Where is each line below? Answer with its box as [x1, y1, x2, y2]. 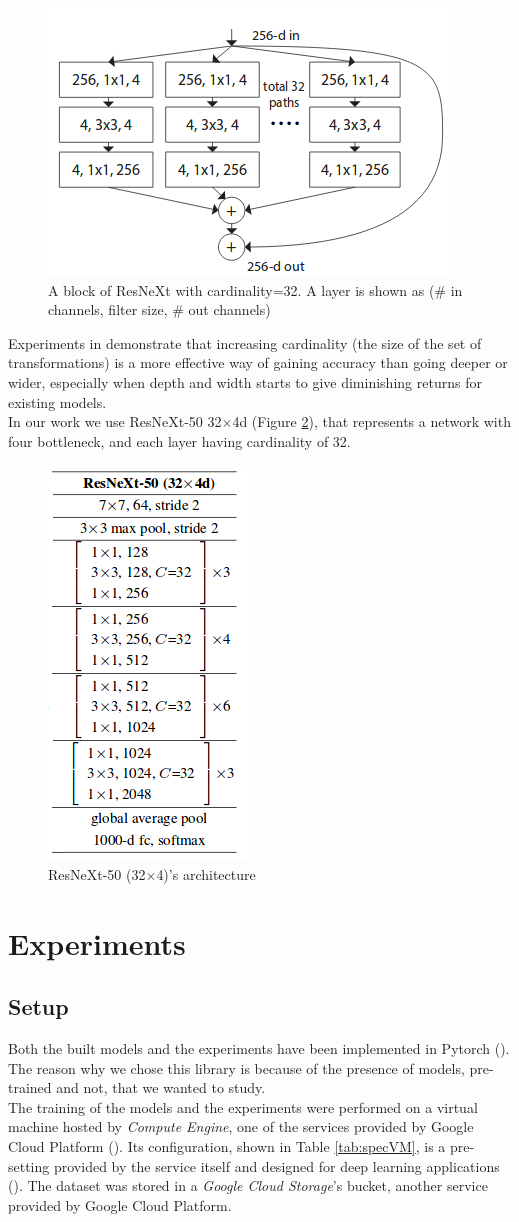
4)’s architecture [156, 863, 256, 884]
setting [8, 1155, 50, 1176]
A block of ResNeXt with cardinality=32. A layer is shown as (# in [48, 279, 463, 300]
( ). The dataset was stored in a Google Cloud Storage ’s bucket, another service [8, 1175, 488, 1196]
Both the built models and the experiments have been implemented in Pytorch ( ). [8, 1038, 510, 1059]
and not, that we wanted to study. [56, 1077, 266, 1098]
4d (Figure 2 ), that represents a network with [232, 411, 511, 432]
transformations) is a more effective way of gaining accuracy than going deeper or [8, 352, 508, 373]
